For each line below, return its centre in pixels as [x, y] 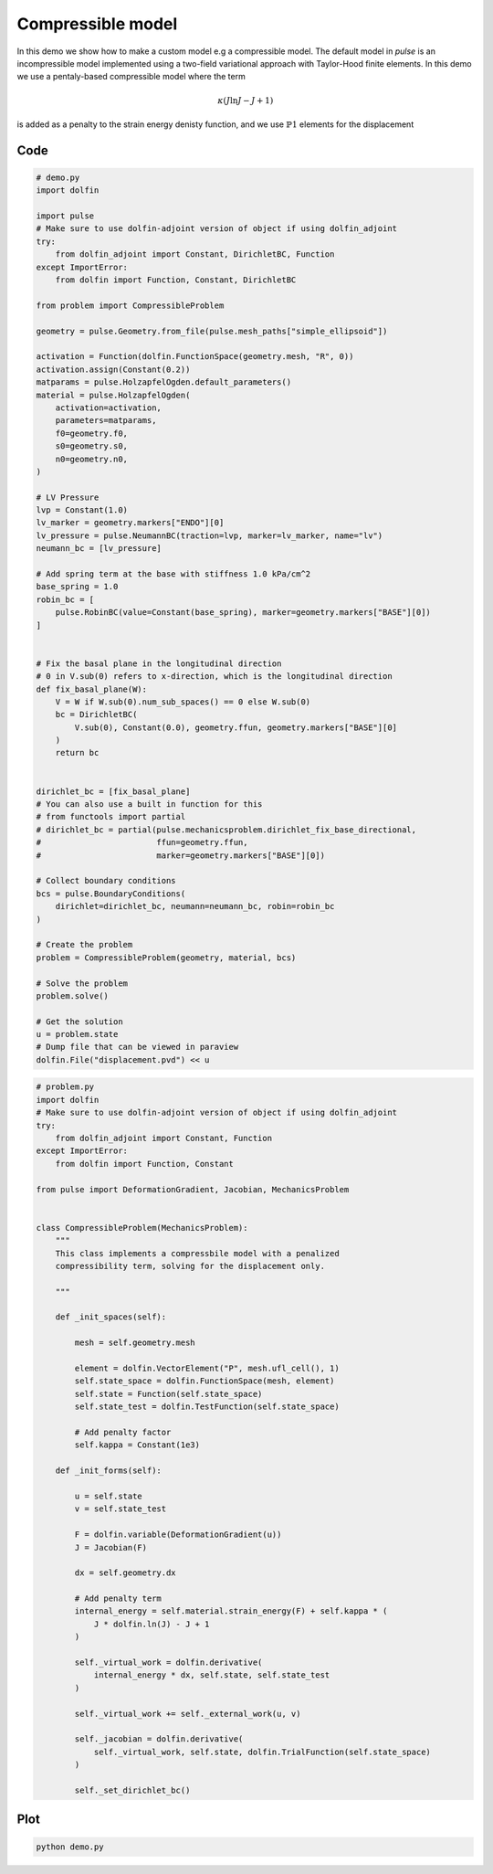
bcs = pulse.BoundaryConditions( [111, 894]
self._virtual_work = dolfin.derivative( [168, 1662]
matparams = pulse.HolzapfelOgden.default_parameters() [164, 382]
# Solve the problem [82, 983]
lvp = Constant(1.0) [82, 510]
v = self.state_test [121, 1509]
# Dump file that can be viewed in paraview [137, 1047]
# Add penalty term [118, 1599]
